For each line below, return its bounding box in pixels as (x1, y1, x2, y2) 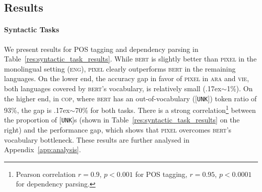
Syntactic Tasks (4, 24, 59, 35)
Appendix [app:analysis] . (4, 144, 81, 155)
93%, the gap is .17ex (4, 104, 70, 115)
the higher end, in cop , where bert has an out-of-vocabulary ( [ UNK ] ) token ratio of (4, 93, 257, 103)
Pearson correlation (16, 168, 76, 179)
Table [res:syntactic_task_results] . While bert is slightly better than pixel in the (4, 53, 257, 64)
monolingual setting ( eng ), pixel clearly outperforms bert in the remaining (4, 63, 236, 74)
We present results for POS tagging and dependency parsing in (4, 43, 199, 54)
